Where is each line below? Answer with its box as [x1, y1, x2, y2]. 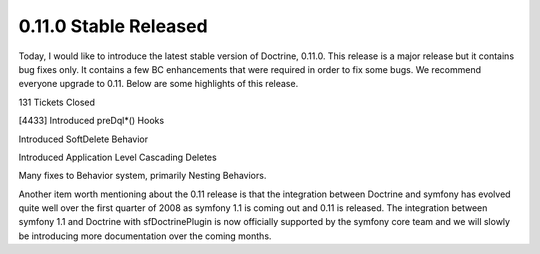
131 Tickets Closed [18, 96, 95, 108]
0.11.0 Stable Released [18, 15, 209, 37]
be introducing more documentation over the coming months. [18, 230, 272, 242]
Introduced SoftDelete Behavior [18, 133, 149, 145]
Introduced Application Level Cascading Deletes [18, 151, 217, 163]
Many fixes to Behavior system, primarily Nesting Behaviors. [18, 170, 267, 182]
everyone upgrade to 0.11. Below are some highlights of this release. [18, 78, 299, 90]
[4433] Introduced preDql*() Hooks [18, 115, 165, 127]
